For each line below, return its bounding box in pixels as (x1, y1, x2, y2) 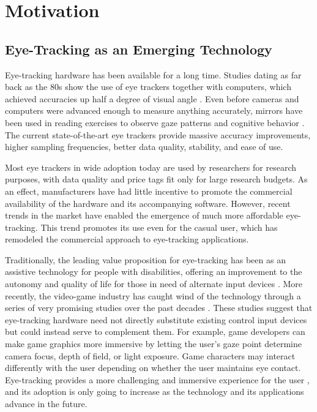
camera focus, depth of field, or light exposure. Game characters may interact (5, 349, 296, 362)
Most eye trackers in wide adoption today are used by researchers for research (5, 160, 296, 173)
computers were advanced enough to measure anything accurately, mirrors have (5, 104, 303, 117)
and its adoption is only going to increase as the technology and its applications (5, 385, 304, 398)
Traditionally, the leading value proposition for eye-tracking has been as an (5, 253, 286, 266)
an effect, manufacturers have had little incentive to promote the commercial (5, 184, 293, 197)
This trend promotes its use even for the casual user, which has (40, 220, 278, 233)
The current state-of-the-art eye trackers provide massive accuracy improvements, (5, 128, 311, 141)
